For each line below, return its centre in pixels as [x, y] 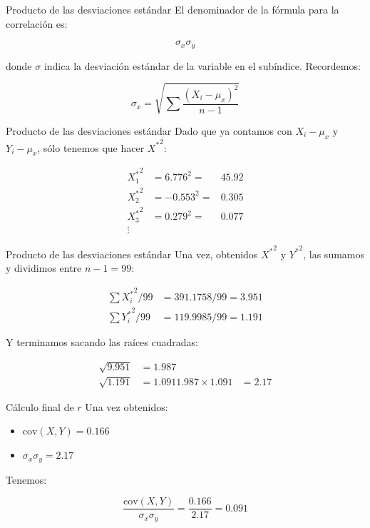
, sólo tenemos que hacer [91, 147]
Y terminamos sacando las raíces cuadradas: [102, 342]
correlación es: [37, 23]
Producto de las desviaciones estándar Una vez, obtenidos [132, 254]
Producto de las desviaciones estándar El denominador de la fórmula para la [173, 9]
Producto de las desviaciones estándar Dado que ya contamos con [149, 130]
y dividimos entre [44, 268]
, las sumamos [334, 254]
